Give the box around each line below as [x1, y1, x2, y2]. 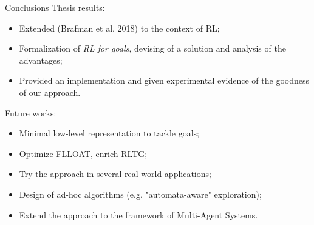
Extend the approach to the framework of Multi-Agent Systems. [19, 208, 258, 221]
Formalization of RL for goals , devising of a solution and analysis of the [19, 42, 286, 55]
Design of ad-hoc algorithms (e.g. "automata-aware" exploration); [19, 187, 262, 200]
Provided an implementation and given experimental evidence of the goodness [19, 74, 310, 87]
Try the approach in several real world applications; [19, 167, 211, 180]
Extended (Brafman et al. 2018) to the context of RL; [19, 21, 220, 34]
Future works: [5, 106, 56, 119]
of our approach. [19, 86, 81, 98]
